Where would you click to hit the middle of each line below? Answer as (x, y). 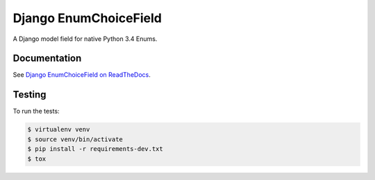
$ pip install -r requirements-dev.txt (95, 149)
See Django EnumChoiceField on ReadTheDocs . (82, 75)
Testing (30, 94)
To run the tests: (36, 111)
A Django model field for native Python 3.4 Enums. (85, 39)
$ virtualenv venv (59, 129)
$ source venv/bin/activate (75, 139)
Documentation (47, 58)
